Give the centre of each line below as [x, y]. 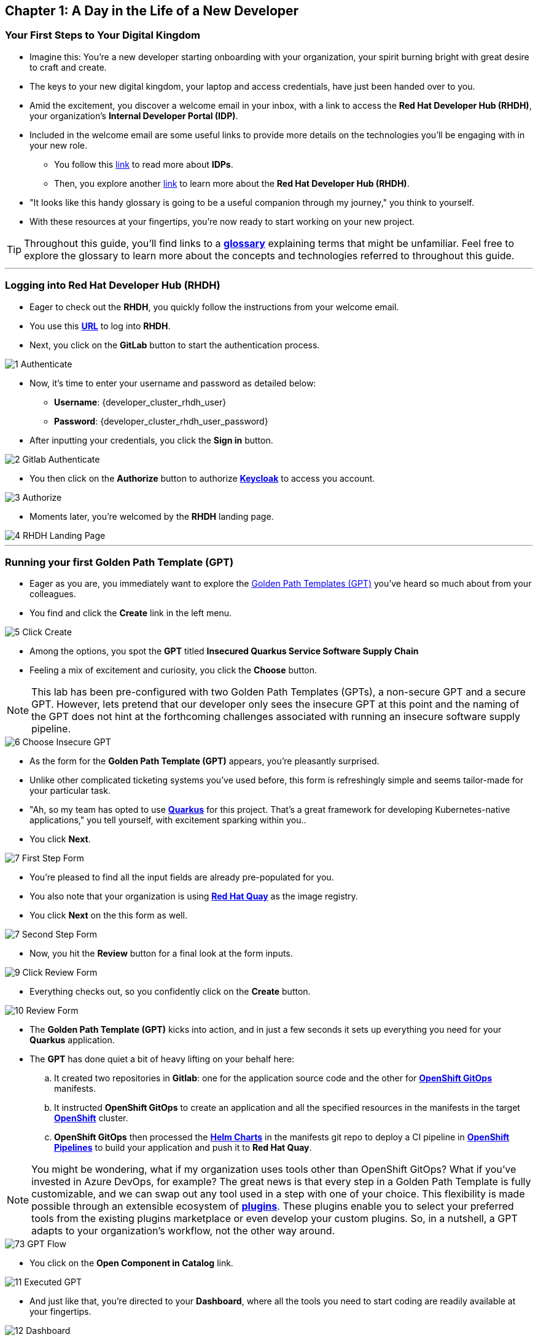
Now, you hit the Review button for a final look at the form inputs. [161, 954]
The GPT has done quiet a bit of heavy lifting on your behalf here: [162, 1059]
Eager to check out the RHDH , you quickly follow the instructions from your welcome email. [214, 307]
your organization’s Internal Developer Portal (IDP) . [134, 116]
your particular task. [70, 791]
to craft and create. [68, 67]
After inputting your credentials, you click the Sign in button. [151, 440]
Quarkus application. [72, 1040]
